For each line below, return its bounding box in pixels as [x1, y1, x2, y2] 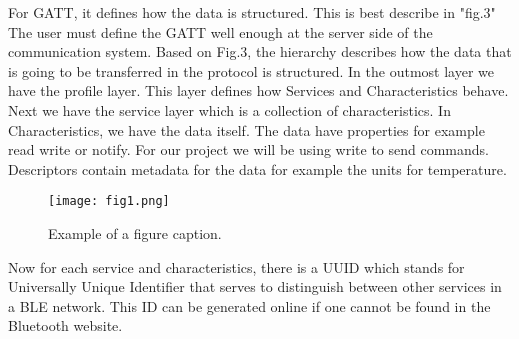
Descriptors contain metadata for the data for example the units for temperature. [8, 158, 507, 179]
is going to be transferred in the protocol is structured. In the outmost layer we [8, 60, 494, 81]
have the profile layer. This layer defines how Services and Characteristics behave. [8, 80, 509, 101]
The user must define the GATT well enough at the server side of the [8, 21, 433, 42]
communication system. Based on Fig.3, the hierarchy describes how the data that [8, 41, 512, 62]
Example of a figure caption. [48, 223, 222, 243]
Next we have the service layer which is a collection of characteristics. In [8, 99, 451, 120]
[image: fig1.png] [48, 194, 170, 209]
